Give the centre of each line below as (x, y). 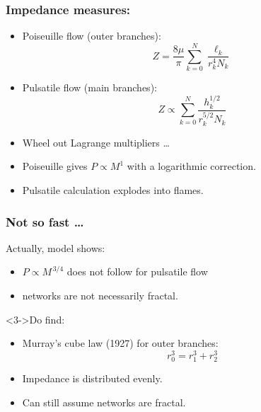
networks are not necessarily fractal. (100, 296)
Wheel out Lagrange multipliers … (96, 142)
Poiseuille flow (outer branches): (92, 36)
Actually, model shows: (56, 247)
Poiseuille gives (55, 166)
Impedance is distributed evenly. (92, 378)
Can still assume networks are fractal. (104, 402)
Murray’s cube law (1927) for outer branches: (120, 343)
